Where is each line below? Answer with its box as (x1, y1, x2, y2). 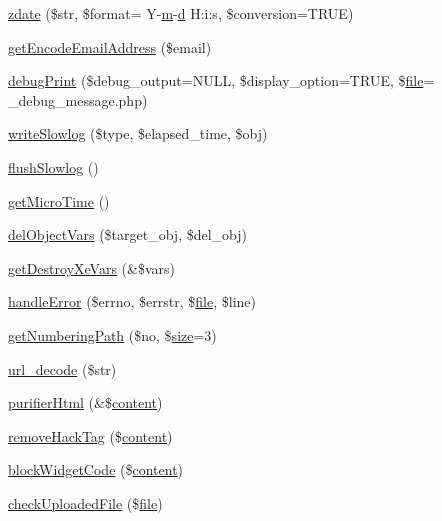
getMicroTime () (8, 190, 110, 211)
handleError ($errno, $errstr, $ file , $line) (8, 291, 257, 312)
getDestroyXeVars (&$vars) (8, 257, 175, 278)
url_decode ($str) (8, 358, 117, 379)
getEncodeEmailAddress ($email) (8, 36, 212, 57)
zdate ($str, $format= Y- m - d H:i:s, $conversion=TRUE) (8, 3, 354, 23)
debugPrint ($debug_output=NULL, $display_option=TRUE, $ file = (8, 70, 435, 91)
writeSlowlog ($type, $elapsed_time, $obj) (8, 123, 268, 144)
